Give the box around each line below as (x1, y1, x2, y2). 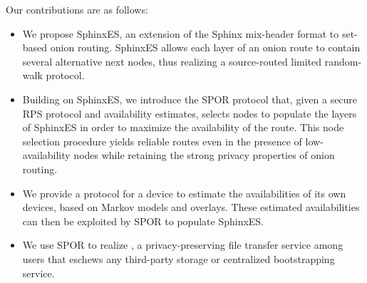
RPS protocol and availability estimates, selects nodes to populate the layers (22, 106, 357, 120)
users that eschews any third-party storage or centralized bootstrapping (22, 251, 335, 266)
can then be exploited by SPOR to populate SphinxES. (22, 213, 264, 228)
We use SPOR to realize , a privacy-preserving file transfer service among (22, 237, 343, 252)
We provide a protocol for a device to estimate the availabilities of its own (22, 185, 346, 200)
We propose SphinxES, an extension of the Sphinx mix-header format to (22, 26, 339, 41)
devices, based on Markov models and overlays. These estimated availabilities (22, 200, 360, 215)
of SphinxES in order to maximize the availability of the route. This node (22, 120, 344, 135)
